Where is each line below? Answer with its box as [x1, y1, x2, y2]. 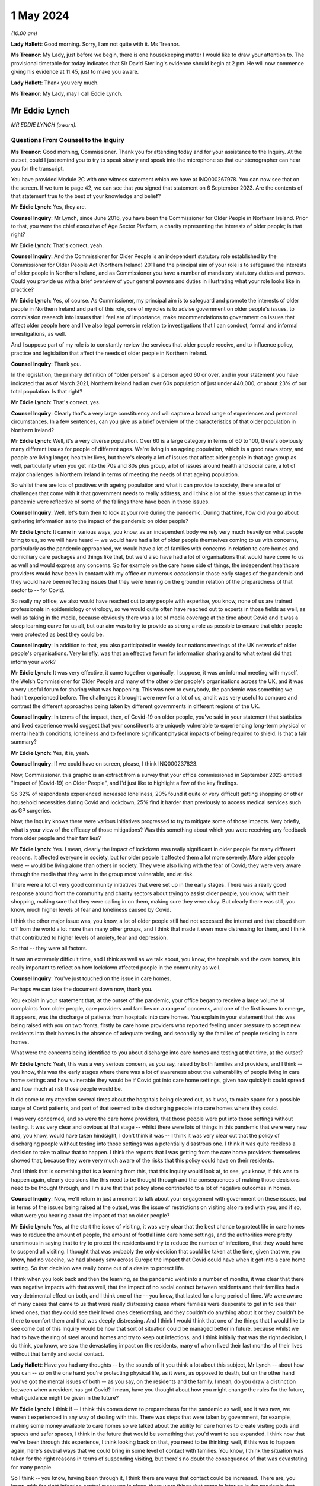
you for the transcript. [11, 165, 65, 172]
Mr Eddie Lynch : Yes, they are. [11, 203, 87, 210]
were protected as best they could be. [11, 631, 104, 638]
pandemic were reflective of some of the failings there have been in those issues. [11, 498, 210, 505]
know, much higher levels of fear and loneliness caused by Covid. [11, 906, 172, 914]
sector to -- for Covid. [11, 586, 65, 594]
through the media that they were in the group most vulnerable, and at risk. [11, 870, 194, 877]
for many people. [11, 1463, 53, 1471]
